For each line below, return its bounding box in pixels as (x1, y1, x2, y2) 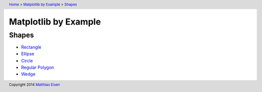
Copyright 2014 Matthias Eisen (9, 82, 60, 87)
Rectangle (21, 44, 41, 50)
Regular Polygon (21, 64, 54, 70)
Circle (21, 58, 33, 63)
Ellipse (21, 51, 34, 57)
